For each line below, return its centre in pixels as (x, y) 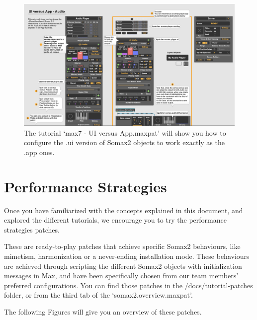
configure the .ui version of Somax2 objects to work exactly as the (124, 142)
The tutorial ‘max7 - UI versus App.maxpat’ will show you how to (125, 132)
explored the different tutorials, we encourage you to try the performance (115, 220)
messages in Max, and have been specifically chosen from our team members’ (121, 276)
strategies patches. (32, 229)
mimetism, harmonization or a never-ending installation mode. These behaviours (127, 256)
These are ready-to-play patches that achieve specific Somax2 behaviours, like (122, 246)
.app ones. (39, 152)
